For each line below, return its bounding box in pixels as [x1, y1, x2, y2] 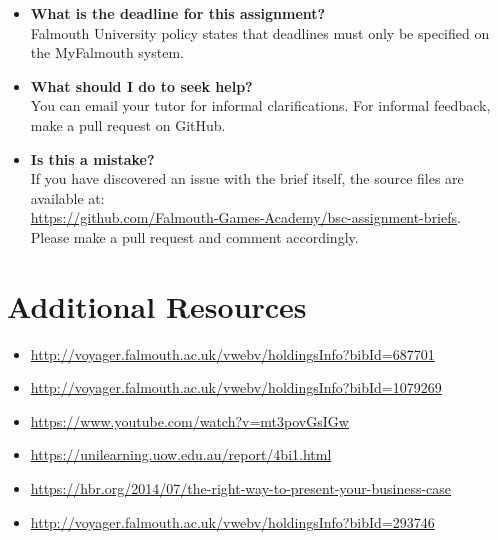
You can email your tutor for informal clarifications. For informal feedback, [30, 95, 491, 116]
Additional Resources [7, 285, 307, 326]
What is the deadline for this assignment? [30, 3, 326, 23]
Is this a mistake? [30, 148, 155, 169]
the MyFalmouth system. [30, 42, 184, 63]
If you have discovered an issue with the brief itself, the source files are [30, 168, 464, 189]
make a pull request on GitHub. [30, 114, 226, 135]
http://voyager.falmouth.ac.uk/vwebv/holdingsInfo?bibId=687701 [30, 343, 435, 364]
